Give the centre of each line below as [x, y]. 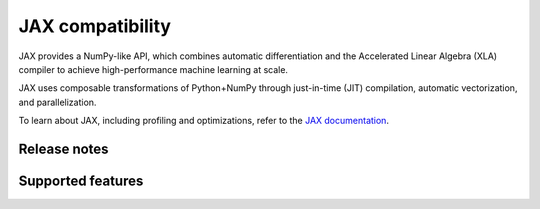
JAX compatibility [95, 26]
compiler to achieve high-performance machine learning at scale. [153, 69]
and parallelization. [57, 102]
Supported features [81, 180]
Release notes [63, 148]
